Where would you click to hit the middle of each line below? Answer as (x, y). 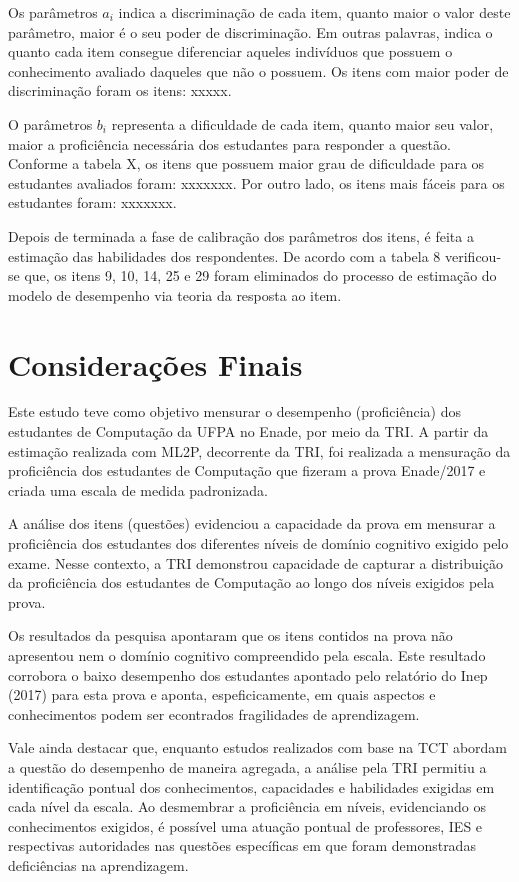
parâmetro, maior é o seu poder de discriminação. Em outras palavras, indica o (250, 31)
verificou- (473, 255)
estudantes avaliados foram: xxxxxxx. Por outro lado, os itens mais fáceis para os (256, 182)
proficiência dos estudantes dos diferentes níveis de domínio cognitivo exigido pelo (258, 543)
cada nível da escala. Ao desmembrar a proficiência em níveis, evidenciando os (247, 806)
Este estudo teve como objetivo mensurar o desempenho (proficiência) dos (234, 411)
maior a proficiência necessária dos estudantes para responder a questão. (229, 143)
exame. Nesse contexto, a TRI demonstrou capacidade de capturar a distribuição (255, 562)
